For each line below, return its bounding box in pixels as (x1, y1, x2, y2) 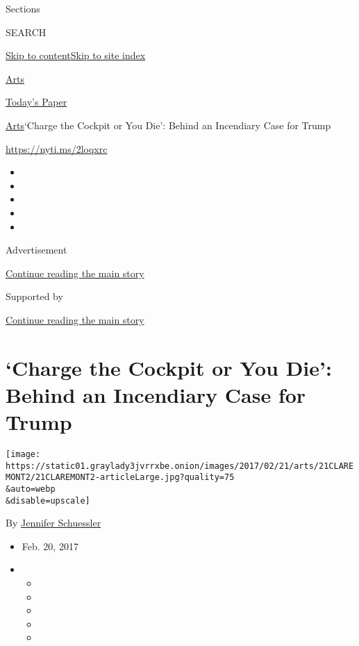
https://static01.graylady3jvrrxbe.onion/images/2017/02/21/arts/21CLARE (6, 461, 354, 471)
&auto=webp (6, 483, 56, 494)
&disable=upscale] (6, 495, 90, 506)
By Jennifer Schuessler (6, 515, 101, 530)
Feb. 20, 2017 (22, 538, 78, 553)
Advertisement (6, 242, 67, 257)
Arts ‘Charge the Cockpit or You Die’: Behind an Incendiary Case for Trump (6, 117, 331, 132)
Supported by (6, 289, 63, 304)
